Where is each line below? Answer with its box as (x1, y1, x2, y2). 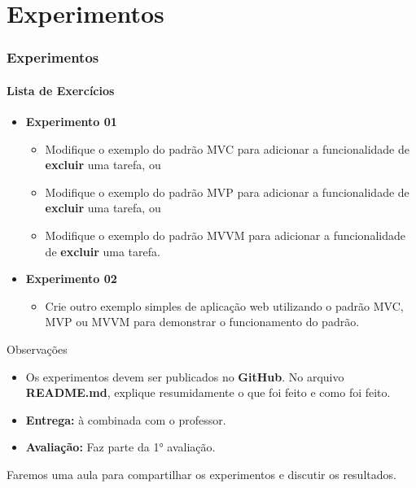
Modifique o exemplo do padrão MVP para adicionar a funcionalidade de (45, 183, 409, 200)
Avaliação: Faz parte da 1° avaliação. (25, 438, 216, 455)
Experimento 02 (25, 270, 117, 287)
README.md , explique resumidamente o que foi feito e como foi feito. (25, 384, 391, 401)
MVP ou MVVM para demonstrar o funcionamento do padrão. (45, 313, 360, 330)
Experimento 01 (25, 113, 117, 130)
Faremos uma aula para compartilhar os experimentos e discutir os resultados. (7, 465, 396, 482)
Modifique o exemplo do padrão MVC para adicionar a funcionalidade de (45, 140, 409, 157)
